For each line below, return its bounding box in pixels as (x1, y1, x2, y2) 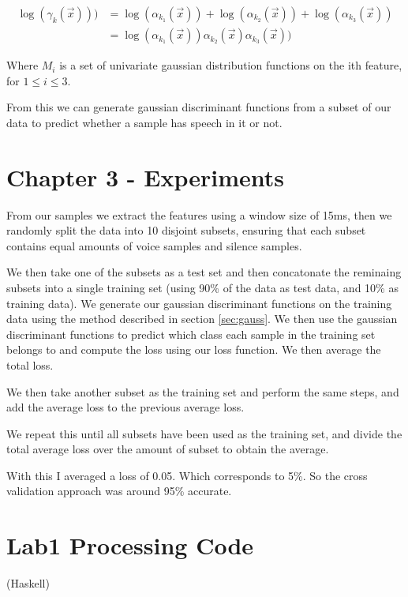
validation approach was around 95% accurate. (6, 482, 232, 499)
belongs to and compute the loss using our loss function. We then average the (6, 341, 381, 358)
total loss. (6, 356, 54, 373)
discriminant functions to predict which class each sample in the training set (6, 325, 376, 342)
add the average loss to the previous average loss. (6, 399, 245, 415)
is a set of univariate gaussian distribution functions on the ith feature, (59, 57, 402, 73)
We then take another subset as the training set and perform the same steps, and (6, 383, 399, 400)
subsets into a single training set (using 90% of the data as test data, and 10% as (6, 279, 399, 295)
